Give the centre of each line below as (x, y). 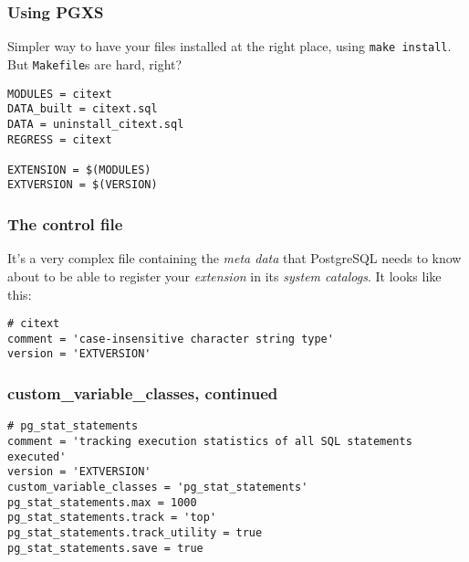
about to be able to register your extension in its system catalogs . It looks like (224, 276)
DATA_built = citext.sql (83, 109)
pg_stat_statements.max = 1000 (102, 502)
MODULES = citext (60, 94)
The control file (65, 224)
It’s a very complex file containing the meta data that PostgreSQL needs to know (234, 258)
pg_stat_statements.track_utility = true (135, 532)
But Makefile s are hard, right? (95, 64)
